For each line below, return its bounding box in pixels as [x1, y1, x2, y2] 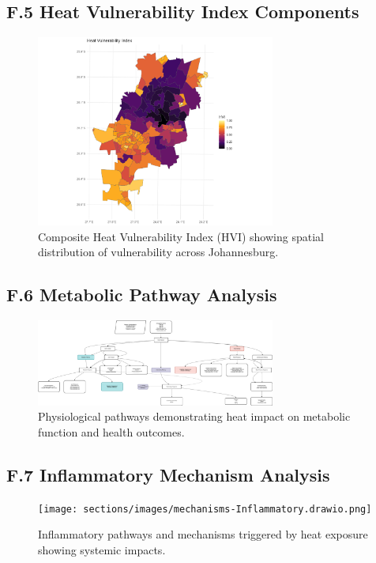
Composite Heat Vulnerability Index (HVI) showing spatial [38, 228, 324, 244]
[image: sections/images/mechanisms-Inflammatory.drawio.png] [38, 503, 372, 515]
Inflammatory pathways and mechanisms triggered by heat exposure [38, 526, 368, 542]
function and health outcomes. [38, 423, 185, 440]
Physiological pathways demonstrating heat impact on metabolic [38, 408, 351, 425]
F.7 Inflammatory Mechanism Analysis [6, 462, 330, 486]
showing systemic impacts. [38, 541, 166, 557]
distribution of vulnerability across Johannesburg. [38, 244, 279, 260]
